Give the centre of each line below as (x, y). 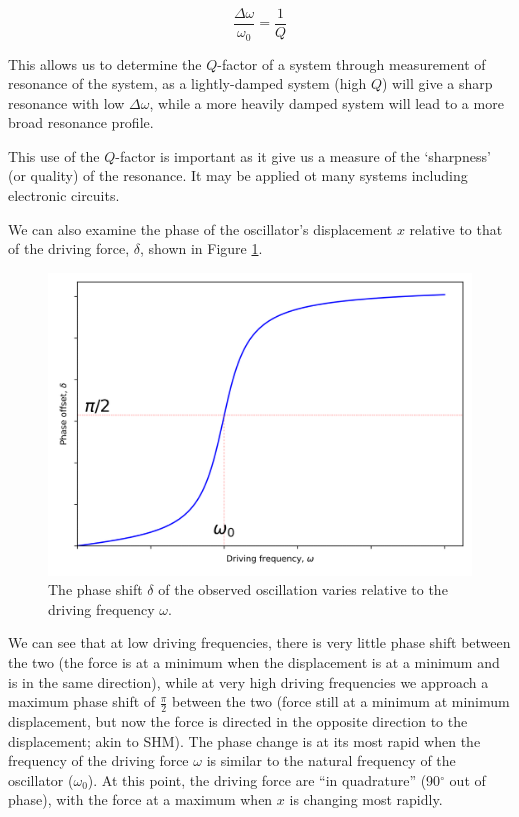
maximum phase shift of (82, 701)
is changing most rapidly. (366, 799)
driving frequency (101, 608)
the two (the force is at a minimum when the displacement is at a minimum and (254, 661)
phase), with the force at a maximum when (140, 799)
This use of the (54, 155)
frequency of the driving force (98, 760)
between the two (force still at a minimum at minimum (341, 701)
